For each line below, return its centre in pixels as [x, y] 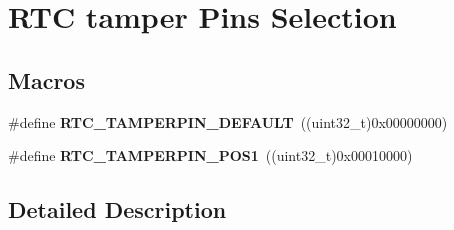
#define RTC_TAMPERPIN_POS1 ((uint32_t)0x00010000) [210, 155]
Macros [46, 79]
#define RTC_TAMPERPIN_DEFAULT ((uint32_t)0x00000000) [228, 121]
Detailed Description [117, 209]
